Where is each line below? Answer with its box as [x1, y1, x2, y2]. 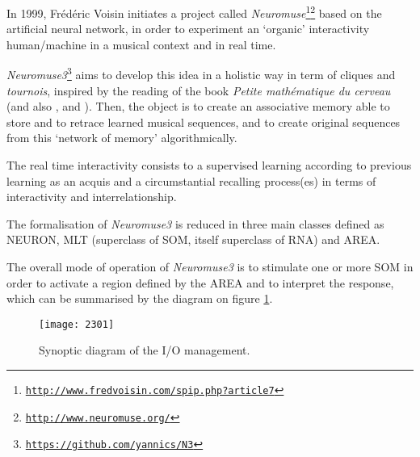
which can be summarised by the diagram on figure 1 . [6, 290, 273, 307]
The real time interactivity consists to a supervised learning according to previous [6, 157, 412, 174]
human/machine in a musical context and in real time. [6, 36, 276, 52]
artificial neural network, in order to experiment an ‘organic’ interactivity [6, 20, 370, 37]
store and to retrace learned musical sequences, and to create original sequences [6, 113, 401, 130]
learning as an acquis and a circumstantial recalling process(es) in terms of [6, 172, 376, 189]
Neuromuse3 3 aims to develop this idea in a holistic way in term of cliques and [6, 64, 396, 83]
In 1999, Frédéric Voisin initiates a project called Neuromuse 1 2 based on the [6, 2, 382, 21]
